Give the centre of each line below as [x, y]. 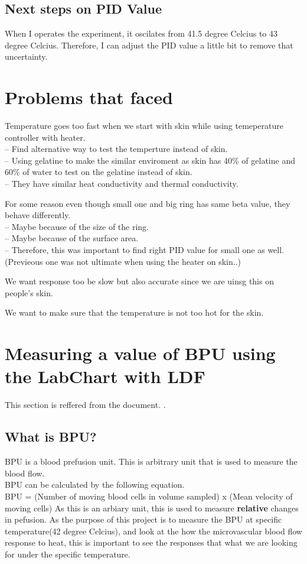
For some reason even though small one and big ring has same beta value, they [148, 203]
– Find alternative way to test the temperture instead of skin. [116, 149]
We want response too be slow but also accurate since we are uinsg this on [139, 281]
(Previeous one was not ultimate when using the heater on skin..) [123, 261]
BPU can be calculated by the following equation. [95, 484]
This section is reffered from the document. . [85, 405]
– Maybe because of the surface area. [72, 238]
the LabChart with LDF [105, 376]
